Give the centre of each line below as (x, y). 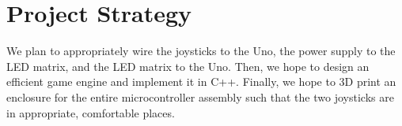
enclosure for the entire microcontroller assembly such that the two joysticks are (200, 96)
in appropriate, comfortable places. (91, 112)
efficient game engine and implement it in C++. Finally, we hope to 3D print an (201, 82)
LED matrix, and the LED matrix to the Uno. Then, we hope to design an (188, 66)
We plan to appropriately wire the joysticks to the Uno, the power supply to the (201, 51)
